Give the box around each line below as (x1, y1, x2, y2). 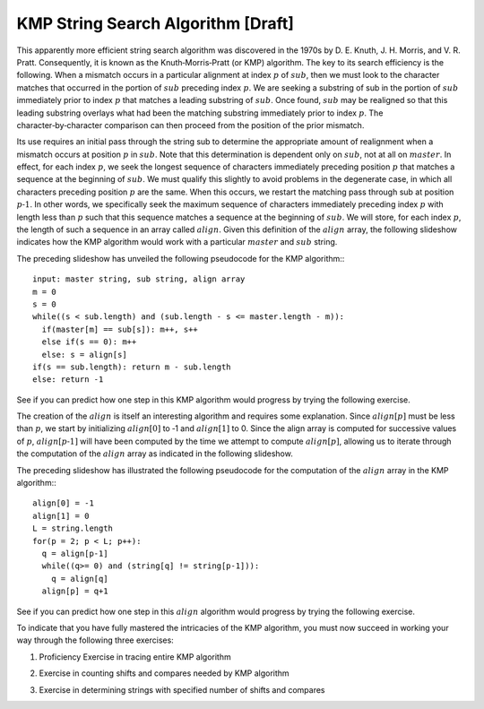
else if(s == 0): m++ (41, 337, 137, 347)
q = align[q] (50, 574, 108, 584)
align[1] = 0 (32, 511, 90, 521)
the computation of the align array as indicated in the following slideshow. (16, 448, 293, 459)
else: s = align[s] (41, 350, 127, 359)
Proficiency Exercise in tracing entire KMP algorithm (39, 651, 232, 662)
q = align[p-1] (41, 549, 108, 558)
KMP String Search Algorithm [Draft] (16, 13, 295, 33)
